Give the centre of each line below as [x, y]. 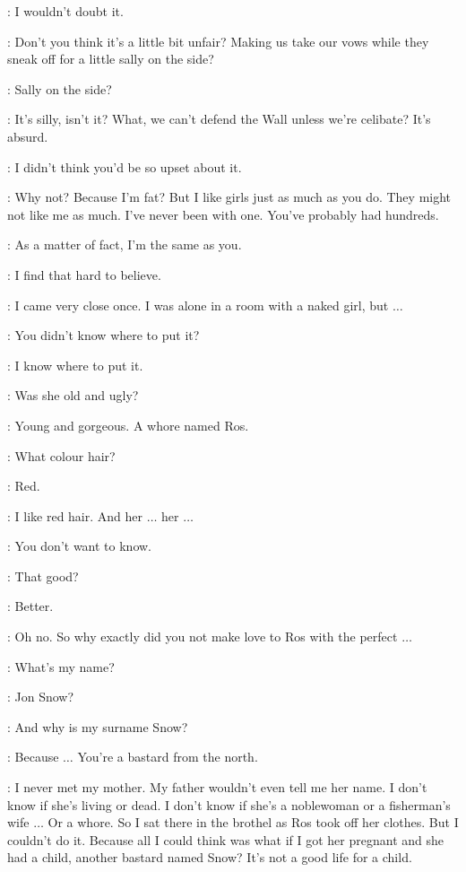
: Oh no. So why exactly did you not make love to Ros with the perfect [203, 637]
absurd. [28, 136]
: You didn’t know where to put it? [104, 335]
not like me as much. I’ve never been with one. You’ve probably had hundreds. [223, 214]
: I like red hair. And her [75, 515]
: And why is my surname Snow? [98, 726]
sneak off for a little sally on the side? [111, 59]
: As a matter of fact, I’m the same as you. [125, 244]
